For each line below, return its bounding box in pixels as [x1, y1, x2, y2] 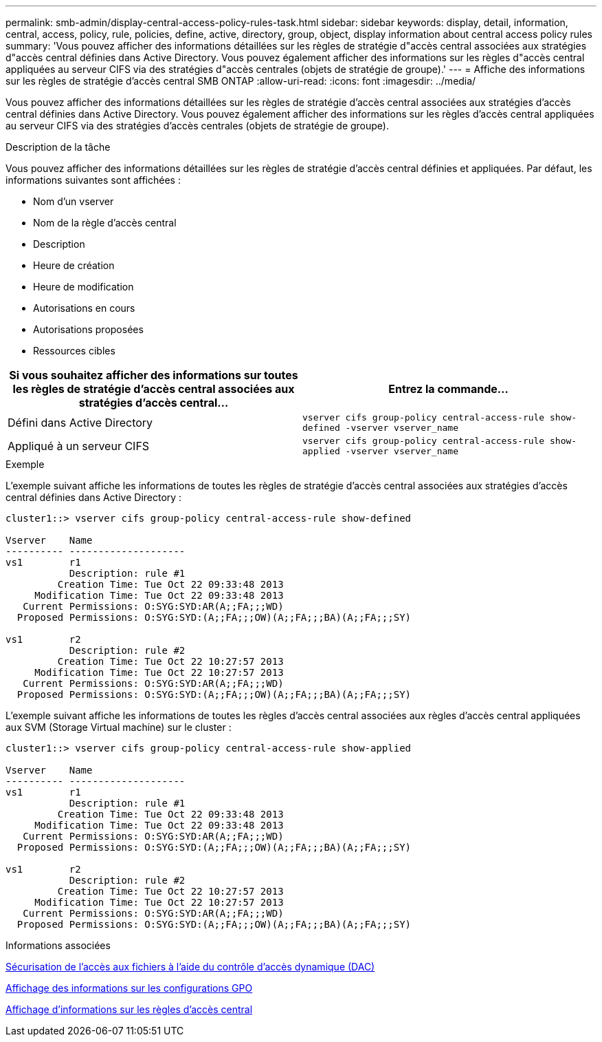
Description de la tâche [5, 141, 111, 153]
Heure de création [33, 259, 115, 271]
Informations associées [5, 939, 111, 951]
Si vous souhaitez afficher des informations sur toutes [9, 368, 298, 382]
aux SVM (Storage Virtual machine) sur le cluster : [5, 721, 232, 733]
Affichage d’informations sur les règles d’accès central [5, 1003, 253, 1015]
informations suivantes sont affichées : [5, 174, 181, 186]
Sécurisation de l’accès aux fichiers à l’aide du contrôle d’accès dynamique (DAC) [5, 961, 375, 972]
